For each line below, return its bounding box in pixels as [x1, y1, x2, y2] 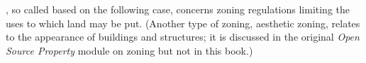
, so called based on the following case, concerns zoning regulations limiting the [6, 2, 350, 16]
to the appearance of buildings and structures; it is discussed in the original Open [6, 29, 360, 44]
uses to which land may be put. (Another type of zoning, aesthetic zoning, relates [6, 15, 360, 30]
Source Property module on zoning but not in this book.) [6, 43, 253, 57]
